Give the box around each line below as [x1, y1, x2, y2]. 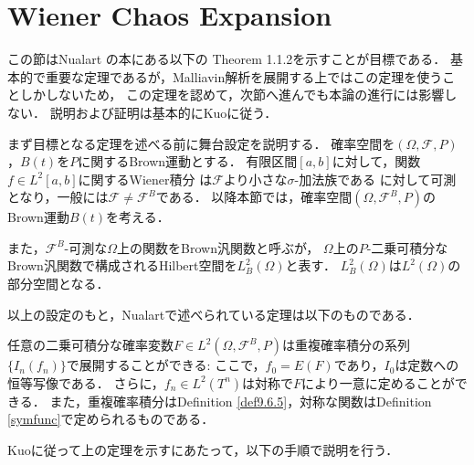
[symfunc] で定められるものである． [7, 409, 215, 428]
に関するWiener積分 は [78, 169, 213, 188]
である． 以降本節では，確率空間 [155, 187, 353, 206]
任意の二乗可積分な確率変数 [7, 335, 174, 354]
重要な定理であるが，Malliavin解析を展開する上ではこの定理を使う [45, 67, 443, 86]
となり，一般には [7, 187, 109, 206]
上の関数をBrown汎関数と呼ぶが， [117, 238, 320, 257]
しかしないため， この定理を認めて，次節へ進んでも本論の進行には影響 [19, 85, 445, 104]
